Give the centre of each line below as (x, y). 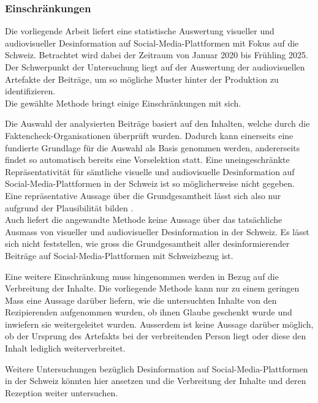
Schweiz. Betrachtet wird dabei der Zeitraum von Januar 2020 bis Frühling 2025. (157, 55)
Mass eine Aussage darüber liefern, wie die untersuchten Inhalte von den (141, 300)
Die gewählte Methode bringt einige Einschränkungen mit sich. (123, 103)
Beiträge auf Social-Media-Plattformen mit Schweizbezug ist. (119, 255)
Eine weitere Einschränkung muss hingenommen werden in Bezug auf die (142, 276)
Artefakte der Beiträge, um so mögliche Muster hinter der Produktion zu (142, 79)
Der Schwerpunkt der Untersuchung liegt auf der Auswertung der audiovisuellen (155, 67)
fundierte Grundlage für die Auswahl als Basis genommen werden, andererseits (153, 147)
